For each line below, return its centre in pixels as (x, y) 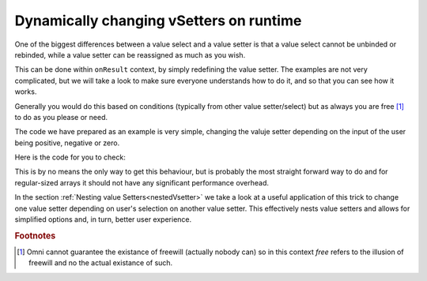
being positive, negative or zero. (67, 143)
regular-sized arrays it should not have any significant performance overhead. (142, 182)
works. (26, 92)
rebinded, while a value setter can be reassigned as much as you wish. (130, 54)
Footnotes (35, 235)
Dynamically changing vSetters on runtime (158, 21)
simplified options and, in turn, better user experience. (103, 219)
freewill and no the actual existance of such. (101, 263)
